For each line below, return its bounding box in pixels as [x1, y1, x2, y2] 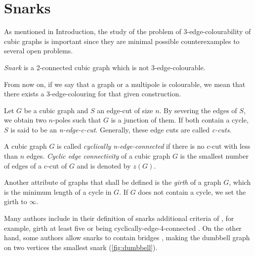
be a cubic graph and [24, 105, 88, 115]
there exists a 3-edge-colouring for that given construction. [4, 88, 181, 99]
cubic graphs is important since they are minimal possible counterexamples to [4, 36, 240, 46]
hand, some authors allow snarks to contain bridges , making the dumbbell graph [4, 232, 250, 243]
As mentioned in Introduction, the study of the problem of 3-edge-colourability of [4, 26, 251, 37]
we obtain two [4, 115, 46, 125]
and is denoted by [77, 160, 131, 171]
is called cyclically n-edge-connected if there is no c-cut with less [57, 141, 251, 151]
